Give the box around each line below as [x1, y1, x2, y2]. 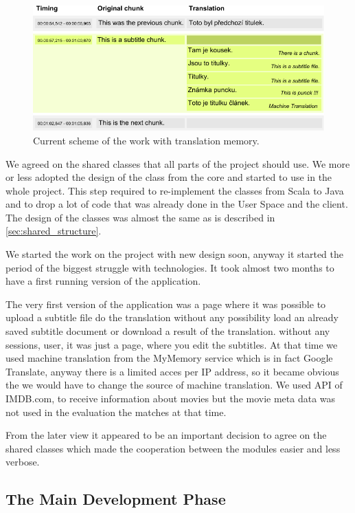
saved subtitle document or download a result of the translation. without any [5, 324, 330, 338]
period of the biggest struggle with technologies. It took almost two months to [5, 260, 334, 274]
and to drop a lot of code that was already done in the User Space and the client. [5, 197, 348, 211]
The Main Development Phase [5, 488, 226, 510]
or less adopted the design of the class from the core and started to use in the [5, 170, 332, 184]
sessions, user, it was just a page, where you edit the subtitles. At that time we [5, 337, 338, 351]
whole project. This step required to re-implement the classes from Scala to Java [5, 183, 344, 197]
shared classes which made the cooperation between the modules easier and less [5, 441, 341, 455]
